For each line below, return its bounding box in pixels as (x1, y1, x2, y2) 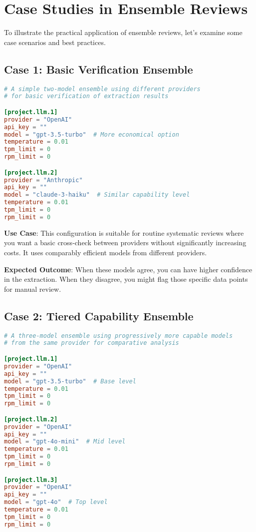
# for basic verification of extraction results (4, 93, 169, 100)
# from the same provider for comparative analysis (4, 339, 179, 347)
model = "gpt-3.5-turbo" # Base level (4, 377, 136, 385)
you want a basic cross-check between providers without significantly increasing (4, 237, 247, 248)
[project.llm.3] (4, 476, 58, 483)
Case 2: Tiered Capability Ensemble (4, 308, 194, 323)
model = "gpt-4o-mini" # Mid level (4, 438, 126, 445)
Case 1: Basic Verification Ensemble (4, 61, 193, 77)
